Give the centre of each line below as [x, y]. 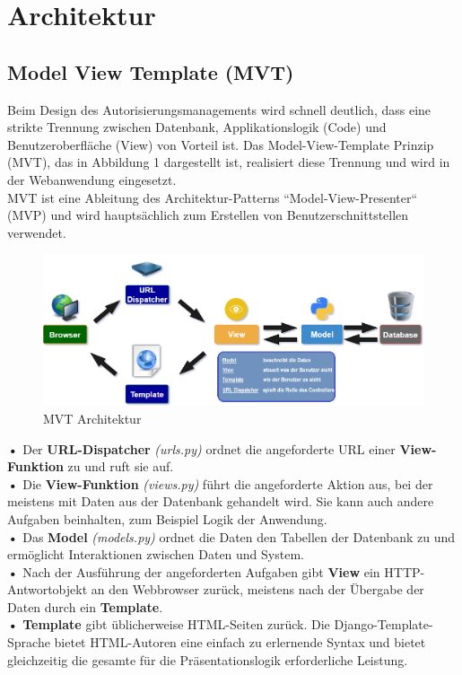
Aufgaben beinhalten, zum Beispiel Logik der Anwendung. [167, 518]
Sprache [29, 642]
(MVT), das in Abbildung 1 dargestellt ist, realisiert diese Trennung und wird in [229, 162]
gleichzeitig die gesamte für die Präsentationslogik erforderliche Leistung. [208, 659]
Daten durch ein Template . [85, 606]
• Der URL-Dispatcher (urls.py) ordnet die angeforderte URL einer [201, 448]
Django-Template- [384, 624]
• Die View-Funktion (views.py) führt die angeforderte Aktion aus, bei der [220, 483]
